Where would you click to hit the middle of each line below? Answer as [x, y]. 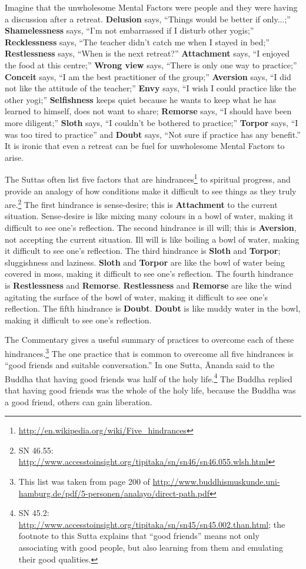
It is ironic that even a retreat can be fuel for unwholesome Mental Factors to [145, 146]
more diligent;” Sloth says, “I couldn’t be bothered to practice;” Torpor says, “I [152, 122]
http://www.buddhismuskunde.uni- [216, 481]
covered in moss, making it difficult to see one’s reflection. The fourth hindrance [149, 274]
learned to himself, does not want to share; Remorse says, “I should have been [148, 111]
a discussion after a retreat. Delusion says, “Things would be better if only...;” [148, 19]
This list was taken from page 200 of [84, 481]
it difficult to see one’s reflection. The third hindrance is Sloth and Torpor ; [143, 251]
